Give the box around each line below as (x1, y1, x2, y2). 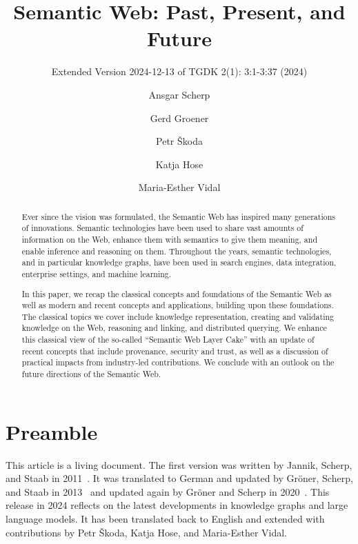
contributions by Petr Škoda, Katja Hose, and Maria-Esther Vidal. (6, 525, 288, 539)
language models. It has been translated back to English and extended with (6, 512, 325, 526)
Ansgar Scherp (148, 87, 210, 101)
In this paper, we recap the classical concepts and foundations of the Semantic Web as (21, 288, 332, 299)
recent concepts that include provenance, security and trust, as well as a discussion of (21, 345, 328, 356)
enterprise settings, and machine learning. (21, 268, 172, 279)
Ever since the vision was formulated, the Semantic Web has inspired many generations (21, 210, 335, 222)
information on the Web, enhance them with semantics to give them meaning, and (21, 233, 318, 245)
